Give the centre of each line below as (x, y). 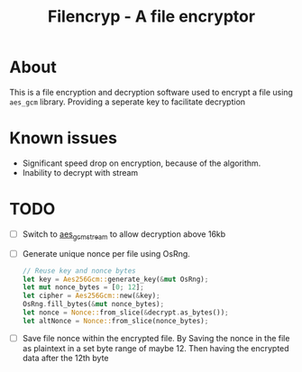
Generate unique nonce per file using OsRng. (106, 253)
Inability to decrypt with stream (80, 172)
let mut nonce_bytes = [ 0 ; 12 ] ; (83, 287)
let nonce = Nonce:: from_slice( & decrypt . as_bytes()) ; (126, 313)
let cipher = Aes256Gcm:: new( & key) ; (91, 296)
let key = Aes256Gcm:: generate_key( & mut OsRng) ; (115, 279)
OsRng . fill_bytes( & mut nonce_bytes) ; (93, 304)
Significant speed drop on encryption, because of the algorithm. (142, 163)
